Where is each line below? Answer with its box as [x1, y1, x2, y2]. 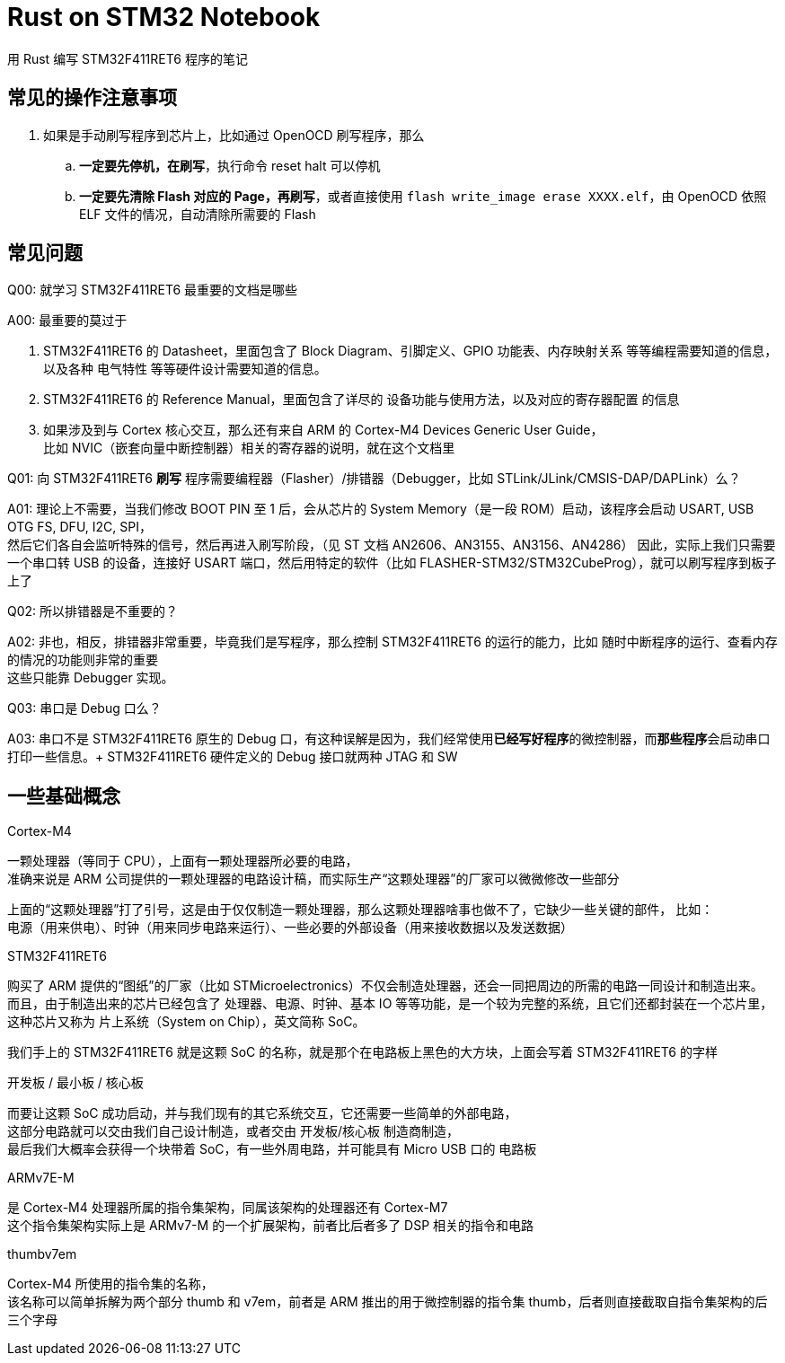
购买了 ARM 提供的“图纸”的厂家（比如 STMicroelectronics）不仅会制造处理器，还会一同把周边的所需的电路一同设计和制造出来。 [7, 978, 763, 994]
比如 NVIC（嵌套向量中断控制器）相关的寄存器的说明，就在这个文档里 [43, 440, 455, 456]
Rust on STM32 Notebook [7, 2, 321, 32]
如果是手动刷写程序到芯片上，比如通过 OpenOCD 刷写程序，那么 [43, 127, 425, 143]
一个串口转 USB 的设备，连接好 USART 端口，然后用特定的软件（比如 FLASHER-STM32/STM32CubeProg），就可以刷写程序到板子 [7, 555, 777, 571]
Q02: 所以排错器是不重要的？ [7, 603, 179, 620]
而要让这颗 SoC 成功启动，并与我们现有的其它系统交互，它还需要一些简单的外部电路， [7, 1105, 517, 1121]
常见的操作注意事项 [7, 86, 177, 110]
